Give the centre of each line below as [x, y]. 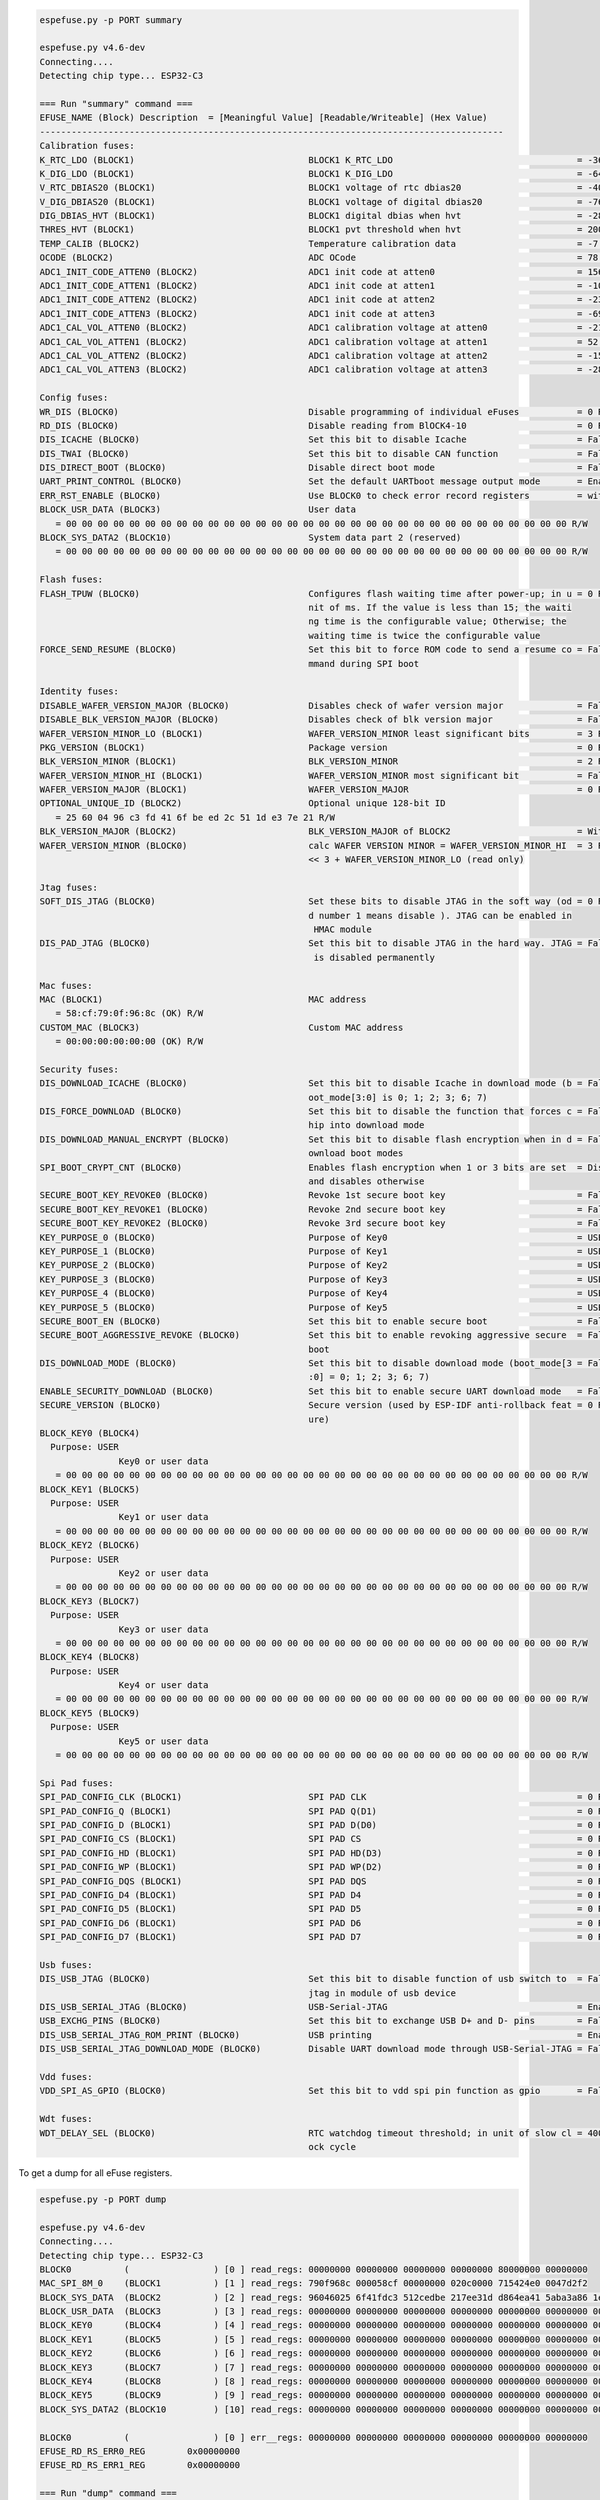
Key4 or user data [163, 1685]
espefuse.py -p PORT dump [103, 2199]
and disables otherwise [366, 1181]
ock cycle [332, 2146]
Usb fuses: [66, 1964]
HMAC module [342, 929]
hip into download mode [366, 1125]
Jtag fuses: [69, 887]
